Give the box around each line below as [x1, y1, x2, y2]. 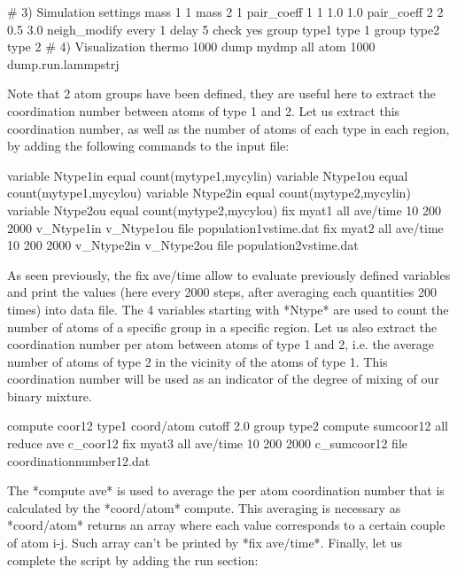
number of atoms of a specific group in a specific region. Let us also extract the [7, 317, 438, 336]
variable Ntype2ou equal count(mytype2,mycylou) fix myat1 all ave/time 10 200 [7, 200, 442, 219]
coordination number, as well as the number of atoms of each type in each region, [7, 119, 450, 137]
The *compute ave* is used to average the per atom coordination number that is [7, 481, 445, 500]
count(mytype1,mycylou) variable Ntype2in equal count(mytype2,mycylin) [7, 183, 411, 202]
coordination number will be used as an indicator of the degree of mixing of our [7, 369, 439, 388]
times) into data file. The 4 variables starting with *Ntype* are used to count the [7, 299, 449, 318]
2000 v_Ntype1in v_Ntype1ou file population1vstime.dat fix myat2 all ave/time [7, 218, 444, 237]
